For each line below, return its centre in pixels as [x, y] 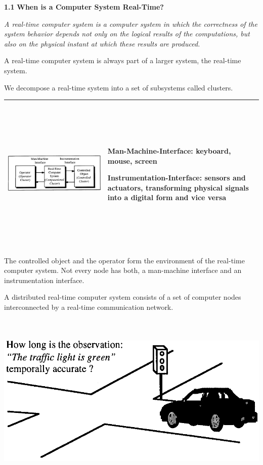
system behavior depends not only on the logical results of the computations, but [127, 34]
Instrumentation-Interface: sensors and [177, 178]
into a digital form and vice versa [167, 197]
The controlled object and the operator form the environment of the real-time [124, 260]
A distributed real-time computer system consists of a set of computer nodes [123, 297]
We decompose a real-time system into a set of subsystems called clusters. [119, 87]
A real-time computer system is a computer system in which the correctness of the [131, 24]
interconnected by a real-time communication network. [89, 307]
